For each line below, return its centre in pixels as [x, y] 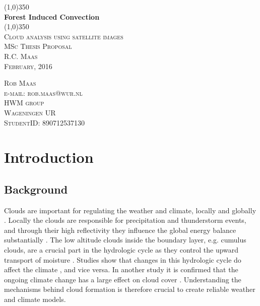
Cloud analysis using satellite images [64, 36]
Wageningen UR [30, 112]
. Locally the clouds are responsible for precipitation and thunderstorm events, [125, 220]
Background [36, 189]
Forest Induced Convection [52, 16]
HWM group [24, 103]
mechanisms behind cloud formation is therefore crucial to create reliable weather [130, 289]
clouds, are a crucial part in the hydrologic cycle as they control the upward [121, 250]
